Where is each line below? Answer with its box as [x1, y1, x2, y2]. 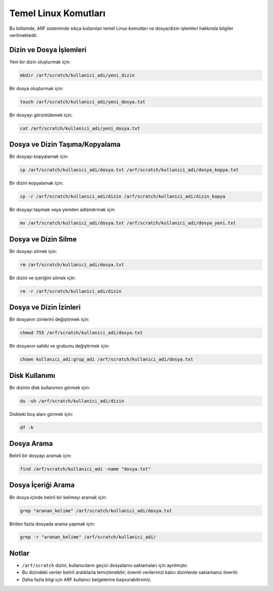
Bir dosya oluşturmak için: [9, 85, 64, 91]
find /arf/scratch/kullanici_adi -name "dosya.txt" [20, 466, 151, 472]
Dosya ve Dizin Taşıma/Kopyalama [9, 140, 121, 149]
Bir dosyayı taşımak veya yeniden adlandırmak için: [9, 206, 116, 213]
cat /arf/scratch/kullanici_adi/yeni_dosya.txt [20, 125, 140, 131]
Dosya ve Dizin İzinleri [9, 303, 81, 312]
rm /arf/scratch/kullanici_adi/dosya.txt [20, 262, 124, 268]
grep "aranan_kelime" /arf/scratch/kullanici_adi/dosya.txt [20, 508, 172, 514]
